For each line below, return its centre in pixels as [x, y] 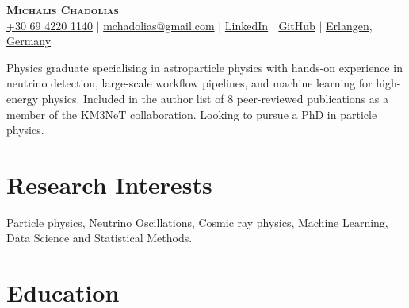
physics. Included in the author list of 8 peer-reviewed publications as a [215, 98]
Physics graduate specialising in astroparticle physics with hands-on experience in [204, 67]
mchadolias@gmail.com [159, 25]
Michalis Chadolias [63, 10]
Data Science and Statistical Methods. [99, 238]
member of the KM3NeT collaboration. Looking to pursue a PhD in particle [192, 114]
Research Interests [109, 184]
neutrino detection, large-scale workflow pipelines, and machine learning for [189, 83]
